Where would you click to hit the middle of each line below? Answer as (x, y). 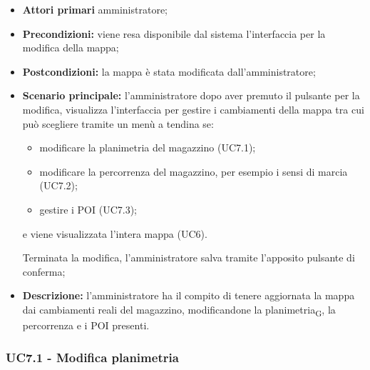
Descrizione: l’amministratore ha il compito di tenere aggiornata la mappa (189, 295)
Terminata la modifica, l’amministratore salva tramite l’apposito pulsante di (189, 257)
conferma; (44, 271)
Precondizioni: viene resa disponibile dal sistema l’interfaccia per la (174, 33)
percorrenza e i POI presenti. (86, 325)
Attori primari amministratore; (95, 9)
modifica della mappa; (71, 47)
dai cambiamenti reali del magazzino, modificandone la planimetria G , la (179, 310)
